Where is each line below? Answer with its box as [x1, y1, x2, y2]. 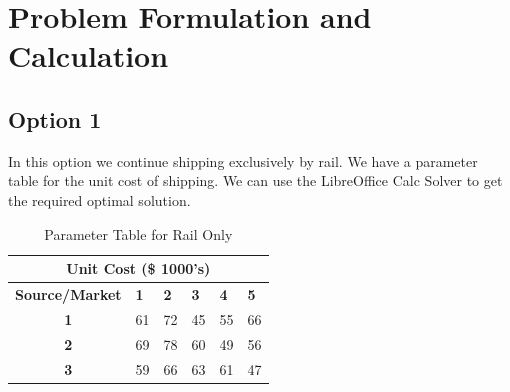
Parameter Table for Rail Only [44, 223, 233, 244]
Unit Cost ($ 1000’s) [66, 258, 211, 279]
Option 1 [8, 103, 102, 134]
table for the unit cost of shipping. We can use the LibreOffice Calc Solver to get [8, 170, 503, 191]
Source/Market [15, 283, 122, 304]
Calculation [8, 35, 169, 76]
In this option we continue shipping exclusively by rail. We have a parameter [8, 150, 478, 171]
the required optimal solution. [8, 189, 191, 210]
